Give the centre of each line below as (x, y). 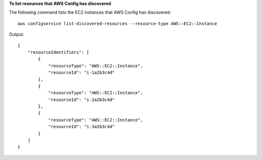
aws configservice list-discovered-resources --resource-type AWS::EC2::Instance (117, 23)
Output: (16, 34)
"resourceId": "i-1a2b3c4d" (82, 73)
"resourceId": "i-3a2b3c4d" (82, 127)
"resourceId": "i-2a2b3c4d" (82, 100)
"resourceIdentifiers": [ (58, 52)
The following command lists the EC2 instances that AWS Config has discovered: (90, 13)
